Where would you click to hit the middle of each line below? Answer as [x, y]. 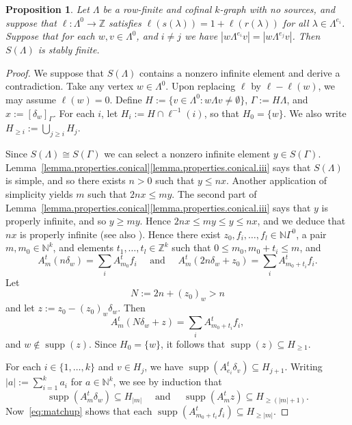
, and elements [83, 247]
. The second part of [214, 193]
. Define [126, 99]
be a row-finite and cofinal [157, 9]
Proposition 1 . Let [48, 9]
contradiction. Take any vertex [70, 86]
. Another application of [277, 180]
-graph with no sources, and [277, 9]
